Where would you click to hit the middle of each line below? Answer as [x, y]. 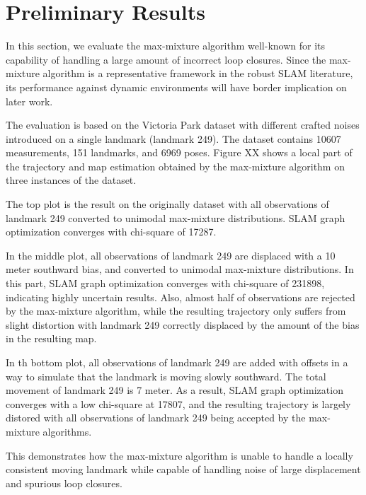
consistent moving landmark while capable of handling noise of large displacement [183, 469]
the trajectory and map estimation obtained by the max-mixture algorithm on [175, 166]
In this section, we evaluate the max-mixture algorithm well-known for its [166, 46]
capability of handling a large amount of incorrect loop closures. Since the [166, 59]
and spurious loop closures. [64, 483]
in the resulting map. [51, 338]
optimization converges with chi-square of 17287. [111, 232]
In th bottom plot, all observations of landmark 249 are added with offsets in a [177, 362]
